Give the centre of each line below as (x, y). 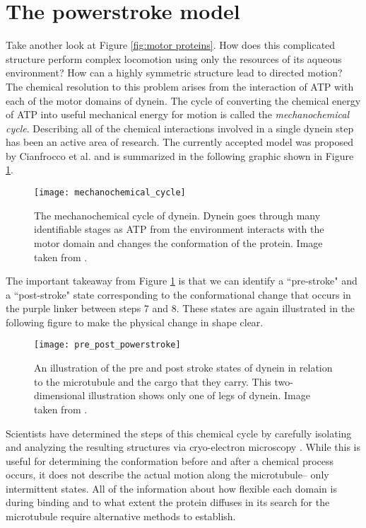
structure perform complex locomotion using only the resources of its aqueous (174, 58)
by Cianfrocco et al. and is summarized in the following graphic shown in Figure (180, 155)
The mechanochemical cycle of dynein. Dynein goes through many (177, 215)
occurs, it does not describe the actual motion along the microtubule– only (167, 475)
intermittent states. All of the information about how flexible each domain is (171, 488)
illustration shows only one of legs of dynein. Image (199, 395)
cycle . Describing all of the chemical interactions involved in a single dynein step (180, 128)
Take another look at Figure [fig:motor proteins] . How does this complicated (171, 45)
